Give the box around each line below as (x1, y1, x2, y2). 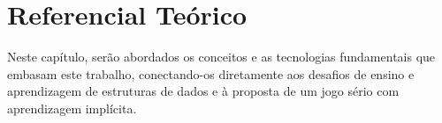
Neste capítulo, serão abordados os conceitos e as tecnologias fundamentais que (7, 47, 436, 66)
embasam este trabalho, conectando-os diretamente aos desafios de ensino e (7, 64, 415, 83)
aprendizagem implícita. (7, 98, 137, 117)
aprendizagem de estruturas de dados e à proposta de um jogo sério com (7, 82, 400, 100)
